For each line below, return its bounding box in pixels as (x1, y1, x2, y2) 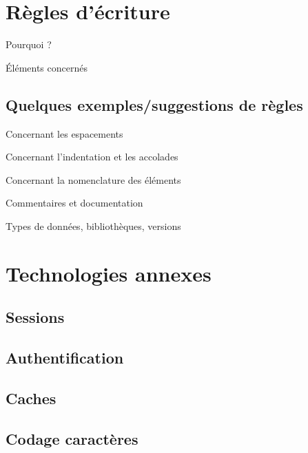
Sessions (6, 306, 65, 328)
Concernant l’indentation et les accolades (6, 149, 178, 164)
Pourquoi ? (6, 37, 52, 52)
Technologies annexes (6, 259, 212, 287)
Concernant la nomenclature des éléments (6, 172, 181, 187)
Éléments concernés (6, 60, 88, 74)
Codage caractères (6, 428, 138, 449)
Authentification (6, 347, 124, 368)
